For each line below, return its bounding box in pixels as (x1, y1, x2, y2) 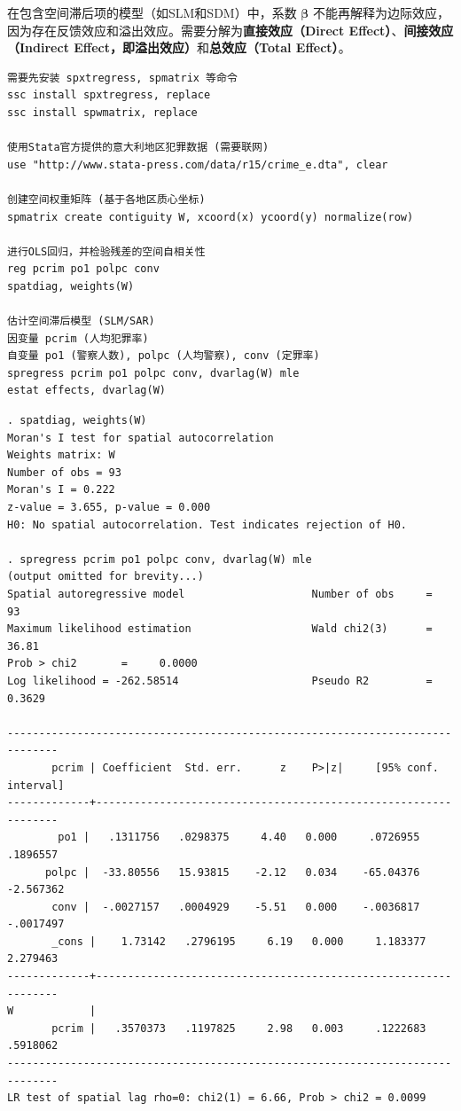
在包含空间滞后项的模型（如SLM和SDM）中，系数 (7, 4, 297, 21)
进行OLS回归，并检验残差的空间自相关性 (7, 245, 206, 258)
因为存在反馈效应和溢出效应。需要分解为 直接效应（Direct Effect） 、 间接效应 (7, 20, 454, 39)
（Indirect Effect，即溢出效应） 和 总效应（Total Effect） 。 (7, 38, 351, 57)
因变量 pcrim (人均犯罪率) (7, 332, 149, 345)
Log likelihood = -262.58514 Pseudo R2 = (7, 674, 433, 687)
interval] (7, 778, 65, 792)
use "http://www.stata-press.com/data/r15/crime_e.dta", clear (7, 158, 388, 171)
